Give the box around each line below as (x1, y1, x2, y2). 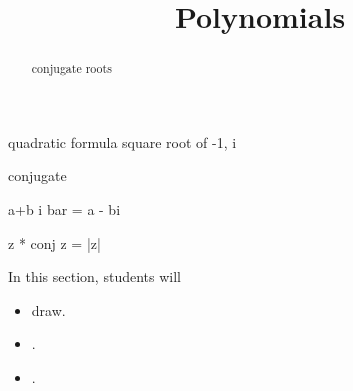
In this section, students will (8, 266, 181, 287)
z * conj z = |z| (8, 232, 101, 253)
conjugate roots (31, 60, 112, 77)
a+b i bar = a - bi (8, 199, 121, 220)
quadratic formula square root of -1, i (8, 131, 237, 152)
